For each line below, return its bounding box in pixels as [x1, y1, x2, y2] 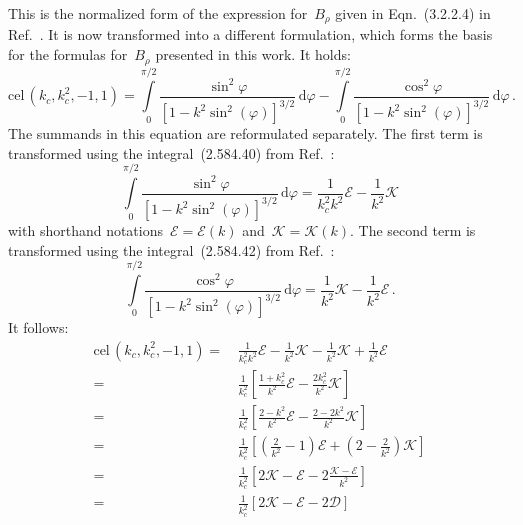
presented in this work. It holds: [155, 44, 351, 65]
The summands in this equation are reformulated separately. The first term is [8, 123, 483, 144]
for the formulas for [8, 44, 128, 65]
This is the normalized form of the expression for [8, 3, 308, 23]
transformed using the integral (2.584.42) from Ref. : [8, 239, 335, 260]
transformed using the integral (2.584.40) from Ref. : [8, 142, 335, 163]
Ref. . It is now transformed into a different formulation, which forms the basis [8, 24, 493, 45]
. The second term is [350, 220, 476, 241]
